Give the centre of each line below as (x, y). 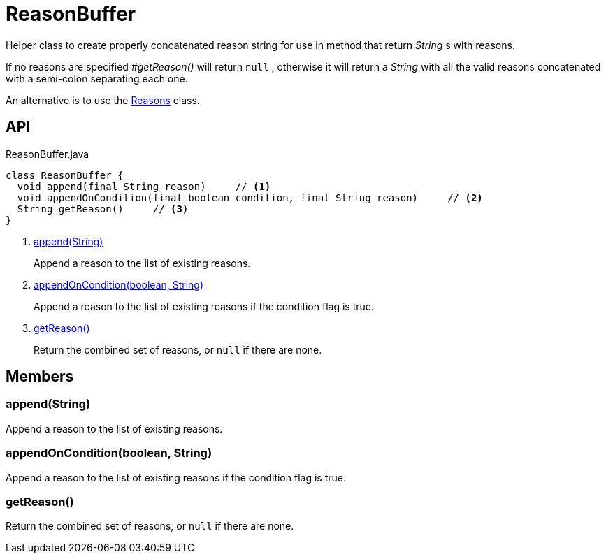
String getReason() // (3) (103, 209)
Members (40, 377)
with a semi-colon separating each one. (97, 78)
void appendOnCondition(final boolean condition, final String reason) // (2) (250, 197)
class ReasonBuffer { (65, 175)
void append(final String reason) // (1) (144, 186)
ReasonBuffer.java (48, 154)
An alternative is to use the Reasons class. (103, 100)
